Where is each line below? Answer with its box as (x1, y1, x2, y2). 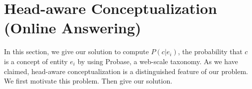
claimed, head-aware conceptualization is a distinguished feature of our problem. (4, 66, 248, 76)
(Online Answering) (4, 17, 141, 38)
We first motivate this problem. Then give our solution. (4, 76, 173, 86)
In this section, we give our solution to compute (4, 46, 149, 57)
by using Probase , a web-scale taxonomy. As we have (77, 56, 238, 66)
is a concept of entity (4, 56, 68, 66)
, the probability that (178, 46, 243, 57)
